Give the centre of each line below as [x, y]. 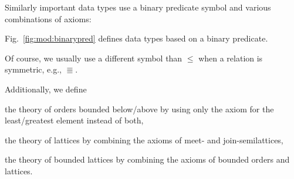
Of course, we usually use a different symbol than [94, 58]
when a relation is [231, 58]
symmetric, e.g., [33, 69]
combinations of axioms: [48, 18]
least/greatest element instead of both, [74, 120]
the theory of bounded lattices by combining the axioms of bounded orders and [147, 159]
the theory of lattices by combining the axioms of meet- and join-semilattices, [144, 140]
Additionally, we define [46, 89]
